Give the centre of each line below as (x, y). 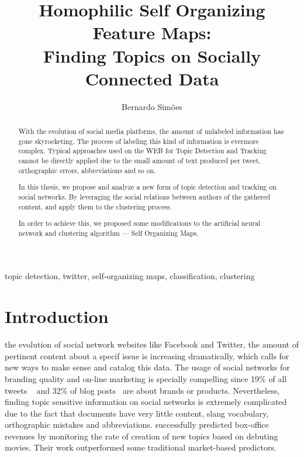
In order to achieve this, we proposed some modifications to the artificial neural (139, 223)
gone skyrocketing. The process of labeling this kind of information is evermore (139, 141)
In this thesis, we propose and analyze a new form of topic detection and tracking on (147, 187)
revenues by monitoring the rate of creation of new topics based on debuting (141, 436)
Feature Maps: (152, 32)
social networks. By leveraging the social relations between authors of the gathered (144, 196)
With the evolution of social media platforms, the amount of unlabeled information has (151, 131)
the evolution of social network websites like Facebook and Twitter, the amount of (152, 344)
